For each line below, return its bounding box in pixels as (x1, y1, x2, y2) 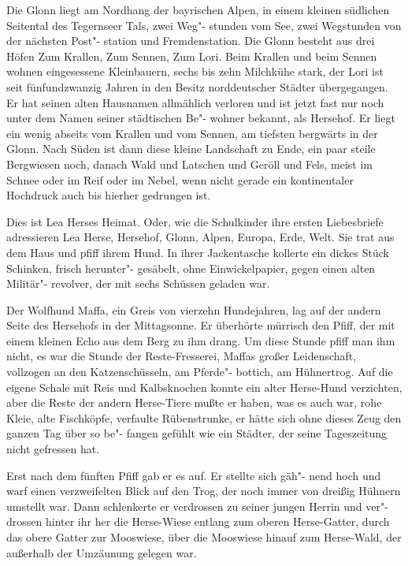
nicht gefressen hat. (6, 441, 100, 457)
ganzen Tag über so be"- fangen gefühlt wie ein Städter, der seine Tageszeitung (6, 425, 388, 441)
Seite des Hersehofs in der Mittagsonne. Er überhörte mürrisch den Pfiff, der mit (6, 317, 395, 333)
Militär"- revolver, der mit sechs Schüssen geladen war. (6, 275, 270, 292)
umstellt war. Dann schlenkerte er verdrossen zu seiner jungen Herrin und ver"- (6, 497, 388, 514)
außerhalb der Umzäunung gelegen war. (6, 544, 197, 560)
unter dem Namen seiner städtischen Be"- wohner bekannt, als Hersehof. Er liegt (6, 110, 395, 126)
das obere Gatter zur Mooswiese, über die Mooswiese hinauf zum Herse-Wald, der (6, 529, 402, 545)
